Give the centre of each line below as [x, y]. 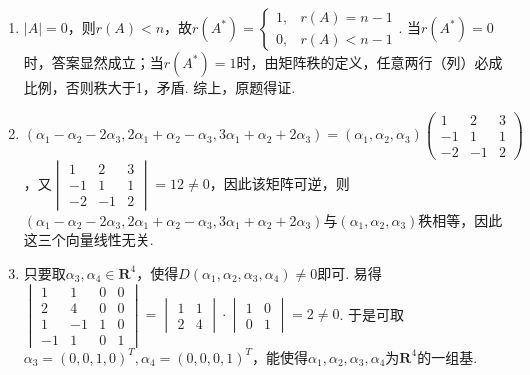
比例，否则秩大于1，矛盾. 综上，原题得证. [159, 87]
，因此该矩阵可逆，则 [279, 182]
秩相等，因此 [460, 219]
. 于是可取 [372, 313]
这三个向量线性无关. [88, 239]
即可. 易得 [349, 272]
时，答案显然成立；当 [93, 62]
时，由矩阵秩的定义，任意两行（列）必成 [369, 62]
